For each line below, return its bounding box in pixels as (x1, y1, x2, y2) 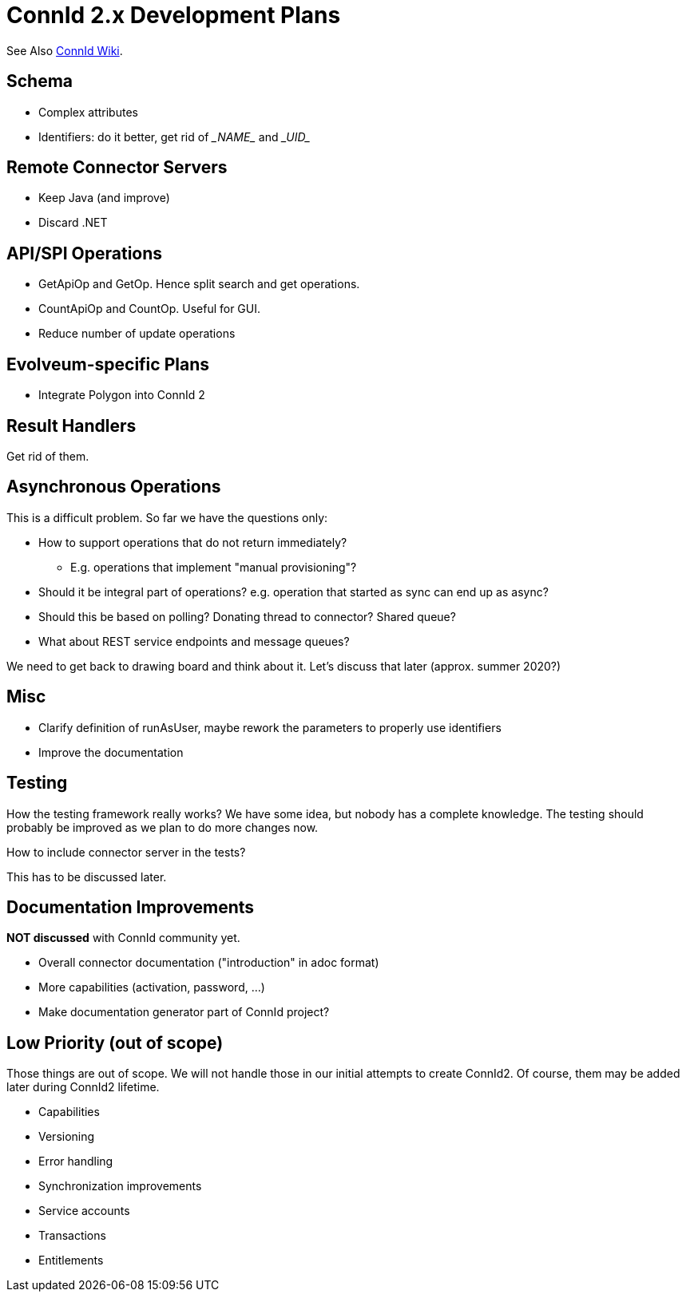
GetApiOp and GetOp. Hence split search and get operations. (38, 277, 360, 291)
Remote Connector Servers (6, 157, 228, 178)
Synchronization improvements (38, 1179, 202, 1193)
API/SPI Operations (6, 243, 163, 263)
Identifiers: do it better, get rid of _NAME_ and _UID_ (38, 129, 311, 144)
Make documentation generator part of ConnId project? (38, 1005, 330, 1019)
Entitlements (38, 1253, 104, 1268)
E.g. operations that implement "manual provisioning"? (70, 560, 357, 574)
